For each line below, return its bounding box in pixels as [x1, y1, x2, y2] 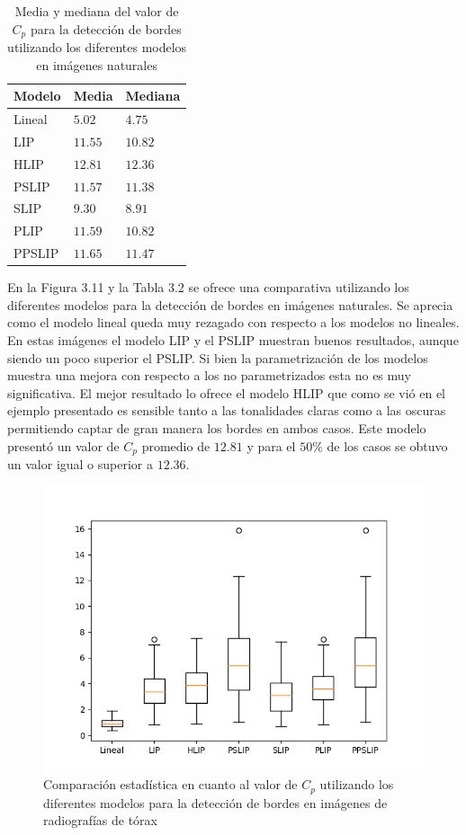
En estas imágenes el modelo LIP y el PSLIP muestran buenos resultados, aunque [7, 331, 459, 350]
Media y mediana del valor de [14, 2, 179, 20]
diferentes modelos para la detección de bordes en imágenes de [43, 793, 388, 812]
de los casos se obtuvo [327, 436, 448, 455]
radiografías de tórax [43, 811, 157, 830]
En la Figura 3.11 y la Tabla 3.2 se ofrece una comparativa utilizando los [7, 278, 409, 297]
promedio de [141, 436, 211, 455]
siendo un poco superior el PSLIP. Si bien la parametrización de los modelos [7, 348, 428, 367]
